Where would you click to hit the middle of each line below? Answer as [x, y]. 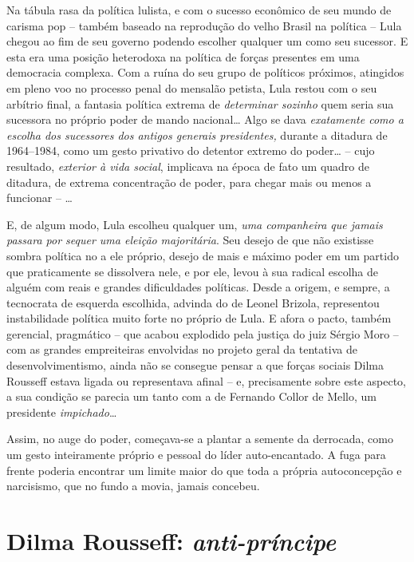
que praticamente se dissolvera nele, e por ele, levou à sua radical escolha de [192, 271]
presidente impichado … [62, 412]
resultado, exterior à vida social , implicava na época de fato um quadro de [188, 166]
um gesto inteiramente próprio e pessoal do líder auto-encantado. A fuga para [196, 455]
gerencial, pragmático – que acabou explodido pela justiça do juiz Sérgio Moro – [203, 333]
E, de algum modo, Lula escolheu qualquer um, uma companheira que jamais [195, 224]
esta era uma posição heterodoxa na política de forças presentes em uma [183, 56]
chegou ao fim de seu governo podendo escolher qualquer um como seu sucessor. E [207, 41]
